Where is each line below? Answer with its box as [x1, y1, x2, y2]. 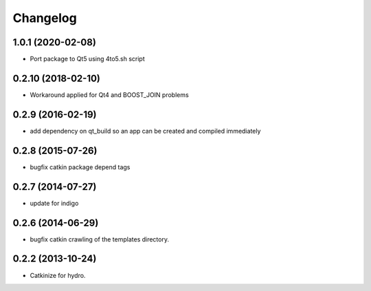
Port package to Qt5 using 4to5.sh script [30, 55, 146, 63]
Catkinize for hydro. [30, 271, 86, 279]
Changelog [12, 10, 77, 25]
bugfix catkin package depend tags [30, 162, 131, 171]
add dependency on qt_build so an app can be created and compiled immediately [30, 127, 261, 135]
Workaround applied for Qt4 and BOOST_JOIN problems [30, 90, 189, 99]
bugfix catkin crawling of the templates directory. [30, 235, 170, 244]
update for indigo [30, 199, 79, 207]
